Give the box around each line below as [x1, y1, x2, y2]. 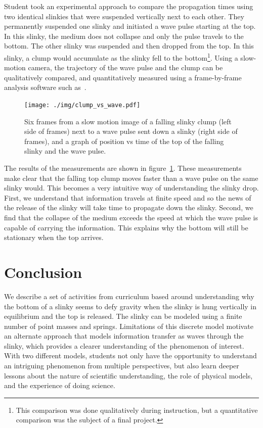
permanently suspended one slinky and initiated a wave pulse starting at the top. [4, 21, 256, 31]
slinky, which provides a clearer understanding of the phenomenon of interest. [4, 340, 244, 351]
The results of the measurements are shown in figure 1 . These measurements [4, 163, 242, 173]
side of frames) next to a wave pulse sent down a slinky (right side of [24, 126, 238, 136]
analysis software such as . [4, 82, 86, 92]
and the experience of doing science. [4, 380, 115, 391]
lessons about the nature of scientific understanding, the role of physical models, [4, 370, 253, 381]
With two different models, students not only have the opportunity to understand [4, 350, 257, 361]
